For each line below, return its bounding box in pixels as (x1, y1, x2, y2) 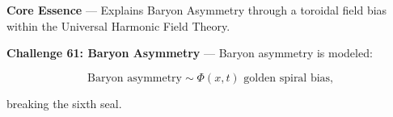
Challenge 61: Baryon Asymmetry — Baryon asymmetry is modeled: (6, 44, 373, 61)
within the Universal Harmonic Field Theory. (6, 17, 230, 34)
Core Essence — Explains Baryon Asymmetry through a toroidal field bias (6, 2, 387, 18)
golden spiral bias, (243, 72, 333, 84)
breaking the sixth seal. (6, 94, 122, 111)
